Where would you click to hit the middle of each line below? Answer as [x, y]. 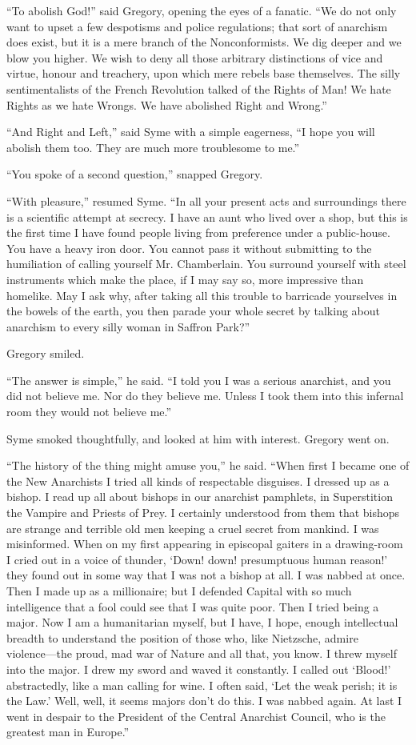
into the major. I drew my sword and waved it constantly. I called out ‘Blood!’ [199, 669]
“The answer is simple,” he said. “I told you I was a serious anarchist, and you [199, 380]
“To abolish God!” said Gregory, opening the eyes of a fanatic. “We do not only [202, 10]
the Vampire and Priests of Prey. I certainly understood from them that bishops [203, 513]
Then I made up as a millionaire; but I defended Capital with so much [179, 591]
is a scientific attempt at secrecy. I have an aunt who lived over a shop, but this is [207, 216]
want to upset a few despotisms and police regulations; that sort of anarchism [197, 26]
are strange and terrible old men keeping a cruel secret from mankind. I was [193, 528]
